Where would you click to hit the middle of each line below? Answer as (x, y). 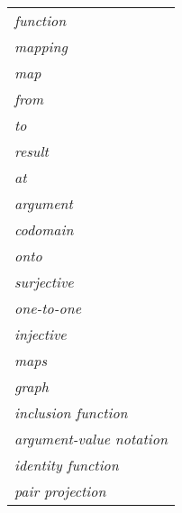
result (32, 151)
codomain (44, 229)
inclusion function (71, 412)
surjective (44, 282)
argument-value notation (91, 439)
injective (41, 334)
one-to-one (48, 308)
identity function (67, 465)
